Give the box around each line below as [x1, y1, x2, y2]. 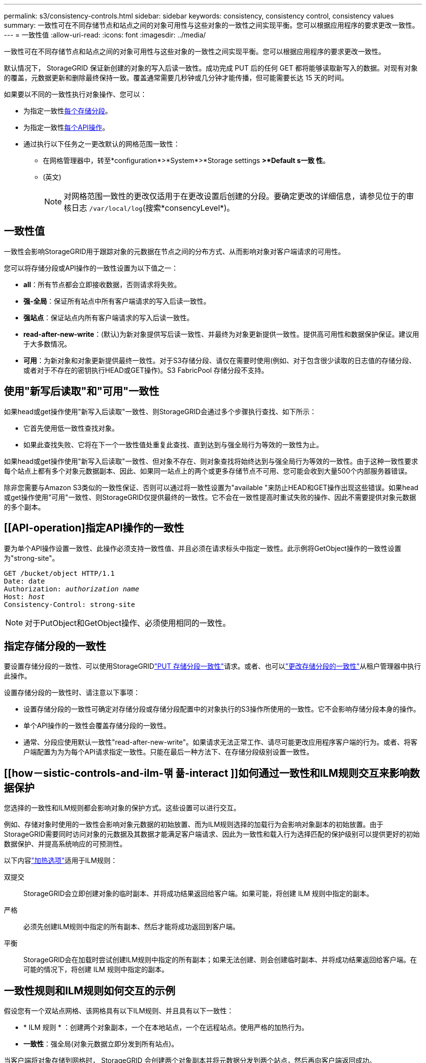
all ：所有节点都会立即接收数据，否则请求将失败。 [23, 280, 181, 289]
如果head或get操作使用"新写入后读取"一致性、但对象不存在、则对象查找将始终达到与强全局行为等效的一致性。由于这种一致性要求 [4, 457, 418, 465]
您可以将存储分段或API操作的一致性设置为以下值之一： [4, 263, 178, 272]
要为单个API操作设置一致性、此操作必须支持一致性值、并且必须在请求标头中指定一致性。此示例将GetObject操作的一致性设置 [4, 544, 401, 552]
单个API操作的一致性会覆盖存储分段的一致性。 [23, 721, 171, 730]
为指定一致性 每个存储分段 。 [23, 107, 112, 115]
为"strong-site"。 [4, 553, 59, 562]
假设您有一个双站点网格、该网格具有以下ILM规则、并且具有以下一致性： [4, 1007, 234, 1015]
